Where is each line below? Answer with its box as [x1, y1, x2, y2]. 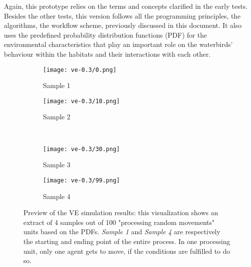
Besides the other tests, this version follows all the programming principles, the [4, 10, 241, 21]
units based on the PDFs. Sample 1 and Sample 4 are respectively [23, 226, 221, 237]
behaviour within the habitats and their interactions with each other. [4, 48, 211, 59]
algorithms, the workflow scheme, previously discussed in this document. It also [4, 20, 242, 30]
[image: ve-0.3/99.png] [43, 177, 120, 184]
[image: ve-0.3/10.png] [43, 97, 120, 105]
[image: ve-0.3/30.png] [43, 145, 120, 153]
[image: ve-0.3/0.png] [43, 66, 117, 73]
